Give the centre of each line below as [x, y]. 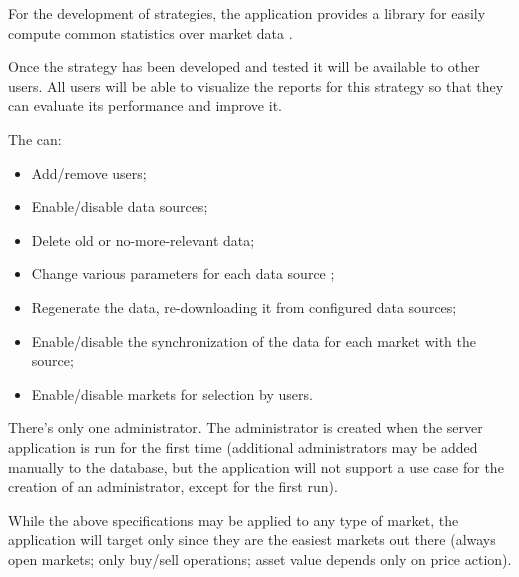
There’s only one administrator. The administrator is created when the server [245, 427]
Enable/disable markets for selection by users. [172, 393]
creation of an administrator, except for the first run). [173, 486]
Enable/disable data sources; [119, 206]
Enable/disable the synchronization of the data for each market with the [254, 340]
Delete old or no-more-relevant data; [143, 239]
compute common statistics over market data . [150, 32]
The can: [35, 138]
